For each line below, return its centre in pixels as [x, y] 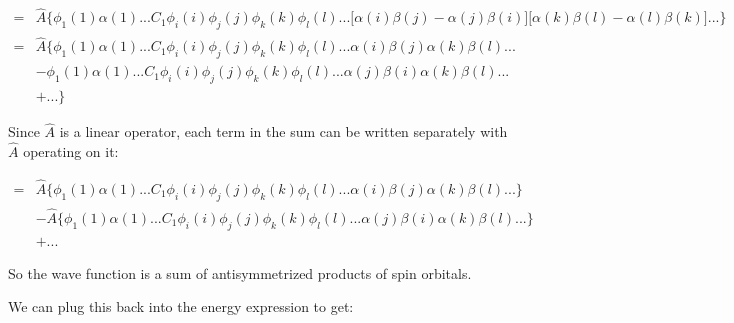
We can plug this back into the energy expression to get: [181, 306]
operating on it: [71, 150]
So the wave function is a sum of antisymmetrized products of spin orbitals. [240, 272]
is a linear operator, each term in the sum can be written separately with [283, 131]
